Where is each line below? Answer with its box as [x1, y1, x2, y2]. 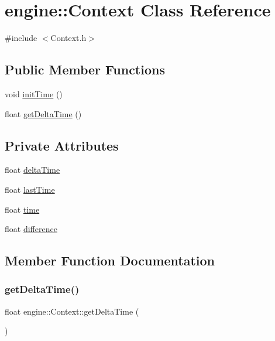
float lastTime [5, 183, 55, 195]
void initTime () [5, 87, 63, 100]
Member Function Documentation [5, 251, 215, 270]
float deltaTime [5, 163, 60, 176]
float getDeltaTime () [5, 107, 82, 120]
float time [5, 203, 40, 215]
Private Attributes [5, 136, 119, 154]
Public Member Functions [5, 60, 165, 79]
